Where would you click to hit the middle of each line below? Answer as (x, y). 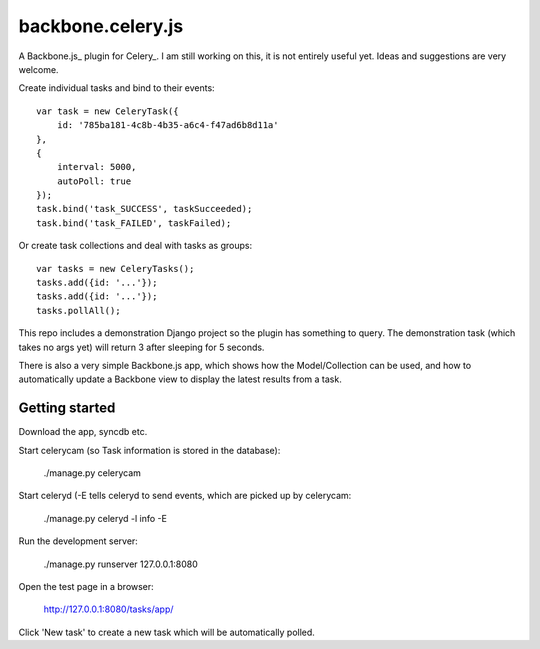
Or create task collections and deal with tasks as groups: (135, 246)
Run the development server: (78, 541)
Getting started (67, 408)
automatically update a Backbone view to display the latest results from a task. (180, 379)
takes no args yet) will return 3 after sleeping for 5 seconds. (141, 347)
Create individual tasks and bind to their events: (116, 88)
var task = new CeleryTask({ (107, 111)
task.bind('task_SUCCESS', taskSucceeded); (144, 209)
